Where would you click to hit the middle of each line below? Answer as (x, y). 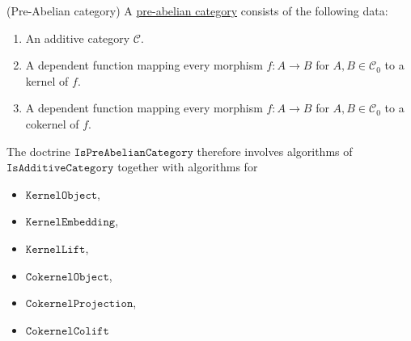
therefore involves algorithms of (275, 151)
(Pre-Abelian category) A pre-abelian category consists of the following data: (197, 11)
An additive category (78, 38)
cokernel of (52, 123)
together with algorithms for (188, 167)
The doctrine (38, 151)
